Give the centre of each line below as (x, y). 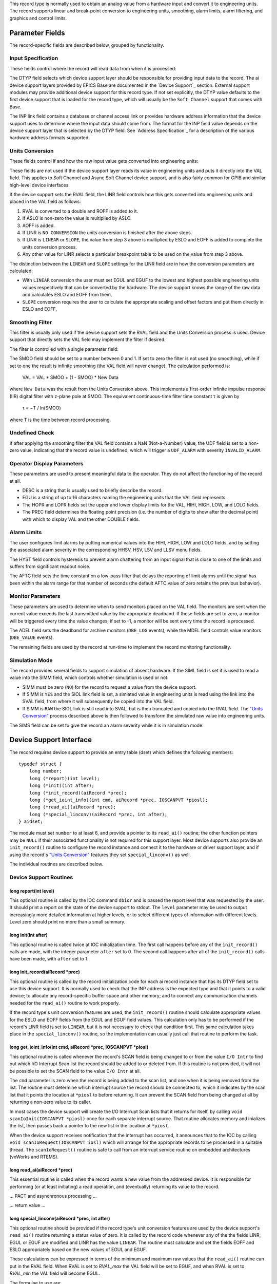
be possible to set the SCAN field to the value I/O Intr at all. (75, 1071)
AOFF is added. (38, 225)
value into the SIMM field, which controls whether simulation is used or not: (89, 677)
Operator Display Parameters (46, 463)
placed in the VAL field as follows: (45, 202)
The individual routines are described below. (56, 864)
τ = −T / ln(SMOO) (42, 408)
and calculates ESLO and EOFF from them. (67, 295)
